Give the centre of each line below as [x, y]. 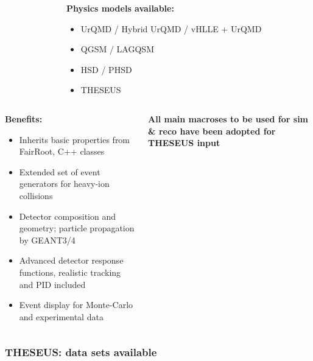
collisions [36, 195]
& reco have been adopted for [212, 131]
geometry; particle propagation [77, 228]
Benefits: [24, 118]
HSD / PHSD [106, 69]
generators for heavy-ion [64, 184]
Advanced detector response [71, 260]
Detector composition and [67, 216]
